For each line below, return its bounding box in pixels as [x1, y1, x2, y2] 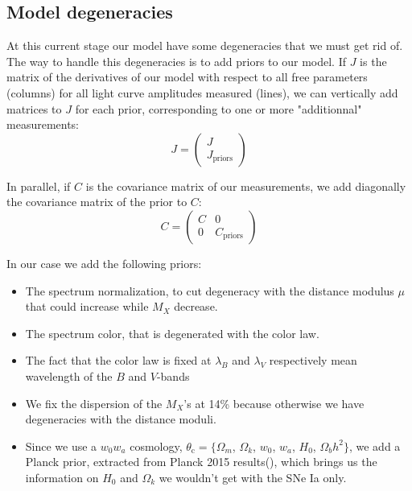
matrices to [6, 100, 62, 117]
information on [25, 468, 99, 485]
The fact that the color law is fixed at [25, 352, 212, 369]
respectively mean [269, 352, 357, 369]
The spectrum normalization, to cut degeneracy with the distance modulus [25, 282, 394, 299]
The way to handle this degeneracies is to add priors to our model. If [6, 52, 347, 69]
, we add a [348, 437, 401, 454]
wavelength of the [25, 367, 113, 384]
